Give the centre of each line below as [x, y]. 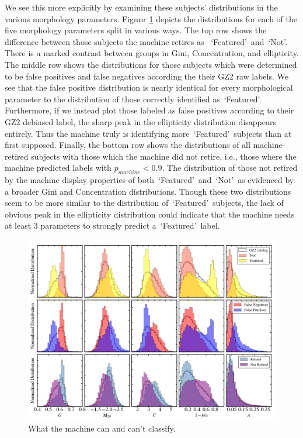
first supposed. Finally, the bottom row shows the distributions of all [128, 145]
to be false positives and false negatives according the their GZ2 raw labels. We [147, 76]
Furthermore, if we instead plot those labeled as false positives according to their [149, 110]
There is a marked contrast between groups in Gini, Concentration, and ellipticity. [152, 53]
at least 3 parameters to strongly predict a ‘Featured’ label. [112, 225]
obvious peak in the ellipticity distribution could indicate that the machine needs [150, 214]
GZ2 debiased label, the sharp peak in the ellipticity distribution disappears [140, 121]
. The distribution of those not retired [230, 168]
